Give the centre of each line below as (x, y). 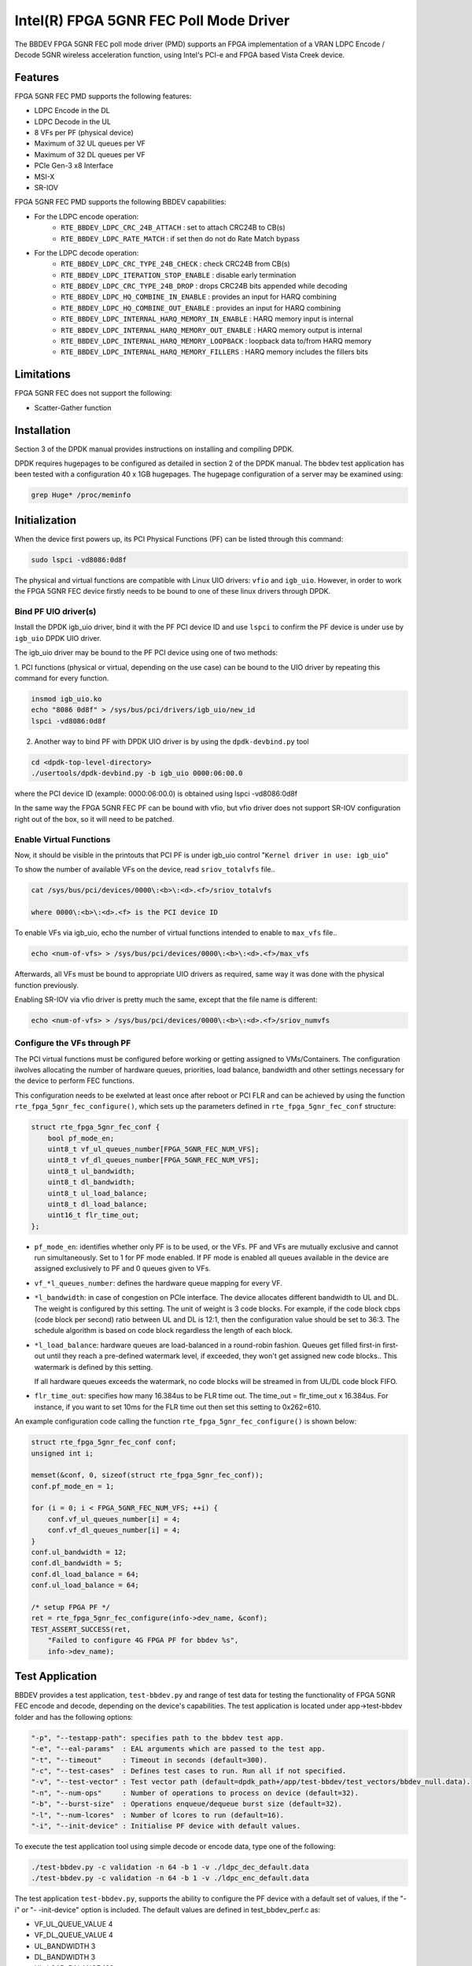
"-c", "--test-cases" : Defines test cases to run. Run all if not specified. (189, 1771)
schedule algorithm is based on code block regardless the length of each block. (163, 1331)
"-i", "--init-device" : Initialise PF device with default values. (166, 1826)
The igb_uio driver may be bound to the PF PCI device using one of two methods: (146, 653)
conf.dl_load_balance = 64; (85, 1574)
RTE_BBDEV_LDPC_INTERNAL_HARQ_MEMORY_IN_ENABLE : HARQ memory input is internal (207, 319)
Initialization (46, 520)
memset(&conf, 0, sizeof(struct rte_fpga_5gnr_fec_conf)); (147, 1475)
